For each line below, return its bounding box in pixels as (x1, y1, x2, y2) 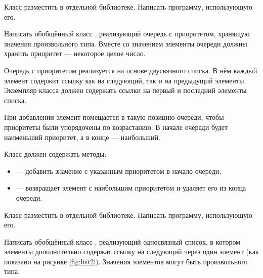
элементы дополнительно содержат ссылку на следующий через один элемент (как (4, 246, 259, 257)
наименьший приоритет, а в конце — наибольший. (4, 131, 160, 142)
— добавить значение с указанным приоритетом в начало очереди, (16, 165, 222, 176)
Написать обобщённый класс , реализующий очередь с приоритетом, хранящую (4, 28, 250, 39)
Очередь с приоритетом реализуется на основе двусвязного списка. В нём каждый (4, 65, 257, 75)
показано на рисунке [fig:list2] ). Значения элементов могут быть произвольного (4, 256, 248, 266)
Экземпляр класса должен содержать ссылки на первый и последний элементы (4, 85, 247, 96)
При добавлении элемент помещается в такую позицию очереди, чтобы (4, 112, 224, 122)
